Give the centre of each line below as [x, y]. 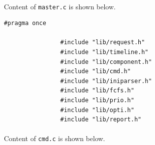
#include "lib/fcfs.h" [97, 91]
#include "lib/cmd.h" [95, 72]
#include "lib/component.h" [106, 62]
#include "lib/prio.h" [97, 100]
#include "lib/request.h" [103, 43]
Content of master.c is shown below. [60, 6]
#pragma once [25, 23]
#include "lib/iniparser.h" [106, 81]
